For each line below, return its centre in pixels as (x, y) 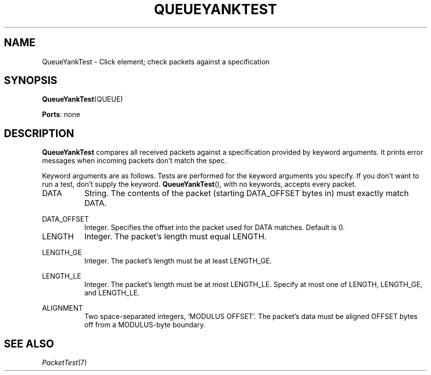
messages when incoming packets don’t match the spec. (134, 161)
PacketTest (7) (64, 363)
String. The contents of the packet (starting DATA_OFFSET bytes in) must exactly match (246, 193)
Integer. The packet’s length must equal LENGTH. (175, 237)
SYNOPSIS (31, 81)
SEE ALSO (29, 344)
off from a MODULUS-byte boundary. (145, 325)
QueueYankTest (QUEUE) (82, 99)
